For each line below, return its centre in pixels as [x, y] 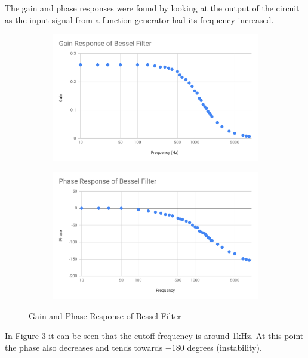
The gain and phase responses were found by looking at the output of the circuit [152, 8]
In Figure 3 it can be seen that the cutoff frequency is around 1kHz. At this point [154, 336]
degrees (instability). [224, 347]
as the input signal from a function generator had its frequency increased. [139, 19]
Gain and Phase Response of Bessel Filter [105, 315]
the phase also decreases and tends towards [84, 347]
